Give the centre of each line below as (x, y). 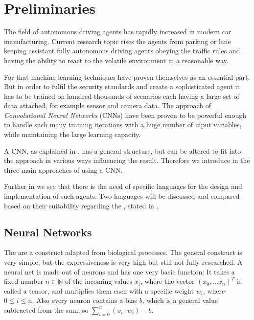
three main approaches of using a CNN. (63, 170)
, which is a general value (180, 300)
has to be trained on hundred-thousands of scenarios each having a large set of (122, 96)
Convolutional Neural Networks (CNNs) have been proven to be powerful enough (125, 115)
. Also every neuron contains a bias (85, 300)
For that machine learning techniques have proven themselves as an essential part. (127, 77)
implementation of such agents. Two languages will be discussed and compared (122, 196)
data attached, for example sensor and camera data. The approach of (108, 105)
